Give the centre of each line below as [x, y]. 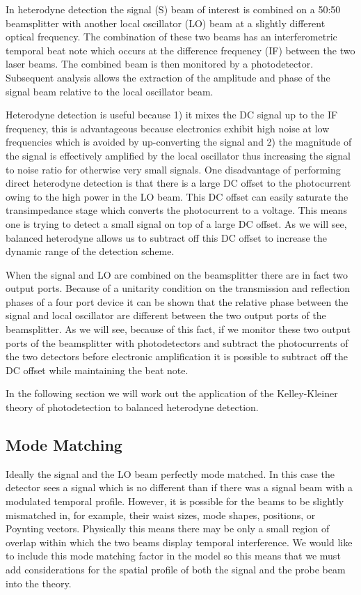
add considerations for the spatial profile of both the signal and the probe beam [176, 569]
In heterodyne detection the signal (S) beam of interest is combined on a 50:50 [173, 9]
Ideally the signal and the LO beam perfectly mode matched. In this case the [170, 473]
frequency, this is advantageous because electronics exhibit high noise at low [168, 128]
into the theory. [39, 583]
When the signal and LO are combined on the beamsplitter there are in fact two [177, 274]
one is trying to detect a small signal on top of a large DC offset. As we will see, [176, 223]
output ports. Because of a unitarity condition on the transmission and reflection [178, 288]
